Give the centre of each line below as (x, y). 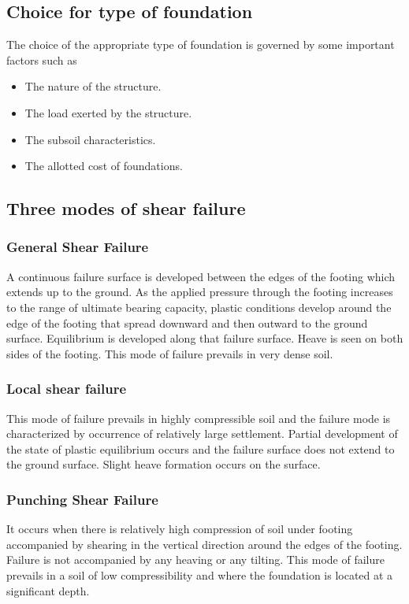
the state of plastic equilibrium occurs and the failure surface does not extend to (201, 448)
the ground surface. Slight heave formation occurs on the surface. (164, 464)
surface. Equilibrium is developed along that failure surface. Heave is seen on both (205, 338)
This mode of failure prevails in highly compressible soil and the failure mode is (199, 418)
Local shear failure (67, 389)
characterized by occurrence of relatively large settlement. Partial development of (202, 434)
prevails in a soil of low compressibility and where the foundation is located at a (200, 574)
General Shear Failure (78, 247)
